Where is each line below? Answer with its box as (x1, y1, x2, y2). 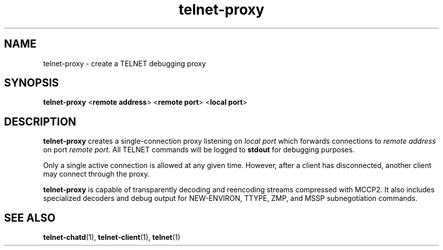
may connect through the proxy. (43, 170, 150, 179)
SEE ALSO (4, 211, 56, 224)
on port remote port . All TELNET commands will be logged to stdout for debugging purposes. (43, 145, 355, 154)
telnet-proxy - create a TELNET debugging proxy (43, 59, 206, 68)
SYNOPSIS (4, 76, 59, 90)
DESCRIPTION (4, 115, 76, 128)
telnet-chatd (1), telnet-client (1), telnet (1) (43, 233, 181, 242)
